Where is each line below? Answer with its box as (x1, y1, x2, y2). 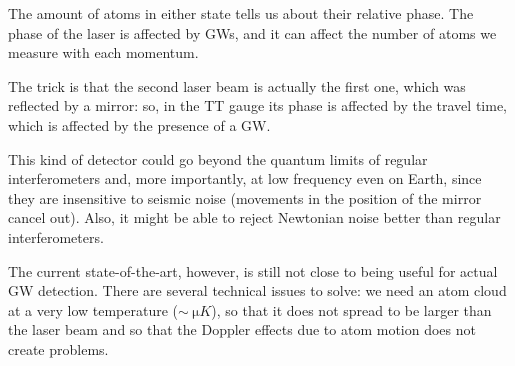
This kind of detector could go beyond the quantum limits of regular (8, 148, 428, 169)
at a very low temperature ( (8, 299, 179, 320)
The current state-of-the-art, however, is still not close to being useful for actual (8, 260, 498, 281)
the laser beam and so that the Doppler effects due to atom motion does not (8, 319, 476, 340)
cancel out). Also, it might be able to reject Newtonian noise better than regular (8, 207, 501, 228)
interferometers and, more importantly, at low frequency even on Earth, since (8, 168, 482, 189)
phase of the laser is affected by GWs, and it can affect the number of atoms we (8, 22, 497, 43)
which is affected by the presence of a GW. (8, 114, 271, 135)
